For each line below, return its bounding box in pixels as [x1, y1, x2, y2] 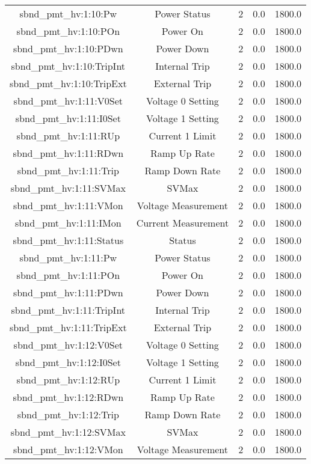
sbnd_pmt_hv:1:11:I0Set [15, 111, 121, 125]
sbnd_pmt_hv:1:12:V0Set [13, 338, 123, 352]
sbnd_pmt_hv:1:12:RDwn [13, 390, 124, 404]
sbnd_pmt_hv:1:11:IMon [15, 216, 122, 230]
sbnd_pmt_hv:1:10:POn [16, 24, 120, 38]
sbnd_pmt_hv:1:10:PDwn [13, 41, 123, 55]
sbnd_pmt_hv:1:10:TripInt [11, 59, 126, 73]
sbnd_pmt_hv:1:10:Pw [19, 7, 117, 20]
